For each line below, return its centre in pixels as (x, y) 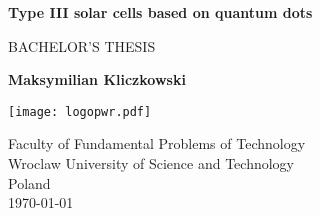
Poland (29, 182)
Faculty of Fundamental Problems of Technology (157, 143)
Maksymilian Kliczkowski (97, 79)
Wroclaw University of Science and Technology (151, 163)
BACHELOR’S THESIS (82, 45)
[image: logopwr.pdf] (80, 111)
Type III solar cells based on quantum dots (160, 12)
